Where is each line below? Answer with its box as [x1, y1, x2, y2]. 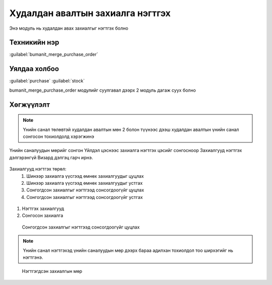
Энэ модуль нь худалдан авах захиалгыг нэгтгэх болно [9, 25, 128, 31]
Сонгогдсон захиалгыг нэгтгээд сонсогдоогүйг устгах [26, 194, 143, 200]
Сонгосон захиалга [22, 212, 63, 219]
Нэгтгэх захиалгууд [22, 205, 64, 211]
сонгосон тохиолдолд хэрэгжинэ [23, 133, 94, 139]
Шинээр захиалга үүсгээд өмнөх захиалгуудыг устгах [26, 180, 143, 186]
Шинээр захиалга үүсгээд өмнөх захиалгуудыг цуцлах [26, 173, 144, 179]
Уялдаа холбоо [9, 64, 59, 73]
